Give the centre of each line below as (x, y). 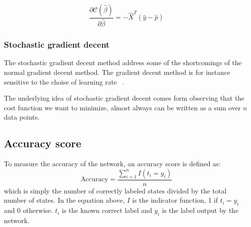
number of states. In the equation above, (64, 200)
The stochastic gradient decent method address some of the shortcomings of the (123, 62)
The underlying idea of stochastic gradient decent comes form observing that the (124, 98)
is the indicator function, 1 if (175, 200)
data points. (22, 117)
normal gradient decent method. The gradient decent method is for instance (117, 72)
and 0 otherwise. (28, 210)
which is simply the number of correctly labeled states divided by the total (115, 190)
